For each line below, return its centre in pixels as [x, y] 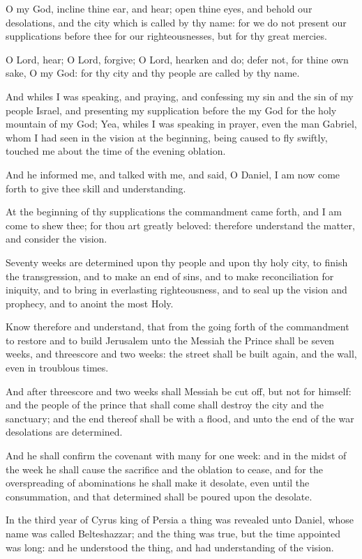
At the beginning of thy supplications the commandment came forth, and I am [174, 212]
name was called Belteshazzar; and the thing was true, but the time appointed [173, 533]
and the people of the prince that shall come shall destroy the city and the [165, 405]
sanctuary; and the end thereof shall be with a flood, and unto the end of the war [180, 418]
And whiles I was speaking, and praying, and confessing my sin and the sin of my [180, 96]
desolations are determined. [64, 432]
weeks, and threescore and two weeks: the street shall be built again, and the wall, [181, 354]
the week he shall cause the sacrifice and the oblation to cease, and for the [164, 469]
